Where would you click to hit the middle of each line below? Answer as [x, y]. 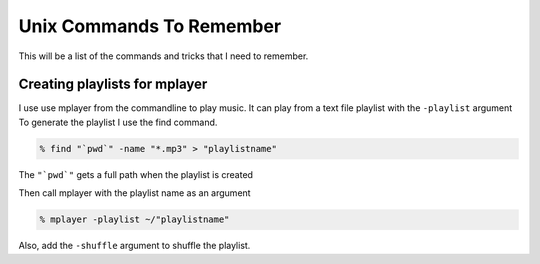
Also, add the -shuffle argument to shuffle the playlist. [134, 246]
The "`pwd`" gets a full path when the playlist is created [136, 174]
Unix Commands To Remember [150, 26]
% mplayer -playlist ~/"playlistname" [134, 219]
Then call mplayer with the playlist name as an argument [134, 193]
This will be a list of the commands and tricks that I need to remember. [163, 56]
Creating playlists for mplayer [113, 84]
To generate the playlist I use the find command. [118, 122]
